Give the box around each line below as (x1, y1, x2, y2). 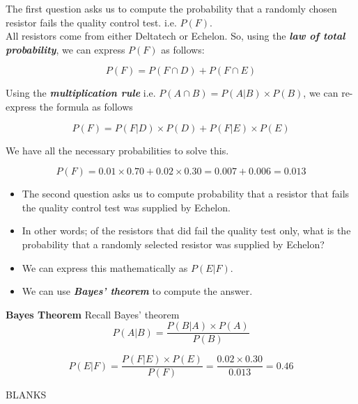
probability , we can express (6, 42, 125, 56)
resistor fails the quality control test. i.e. (6, 15, 177, 29)
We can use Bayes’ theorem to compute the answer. (22, 284, 253, 298)
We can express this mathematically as (22, 260, 188, 275)
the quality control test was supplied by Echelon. (22, 200, 231, 214)
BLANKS (6, 387, 47, 402)
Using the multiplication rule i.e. (6, 86, 156, 100)
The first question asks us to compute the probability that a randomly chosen (6, 1, 337, 15)
